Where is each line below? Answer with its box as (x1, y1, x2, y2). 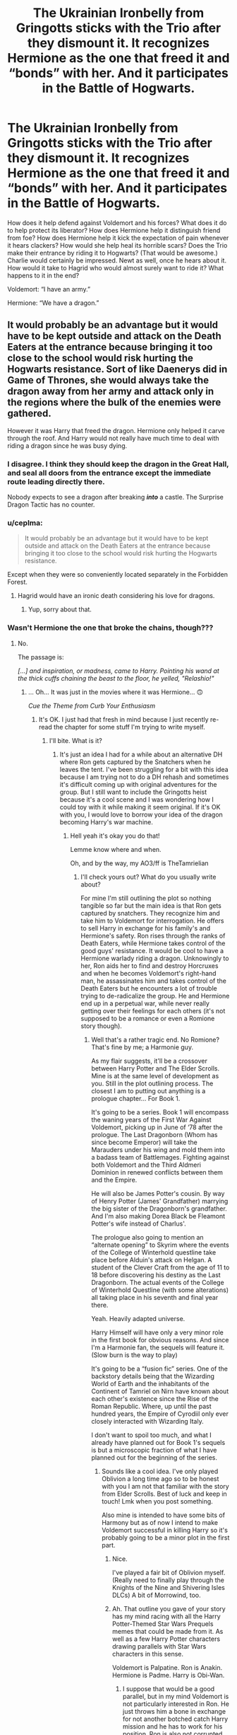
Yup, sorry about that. (28, 605, 92, 613)
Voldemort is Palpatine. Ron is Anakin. (111, 1663, 223, 1671)
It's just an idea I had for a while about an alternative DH (59, 750, 223, 759)
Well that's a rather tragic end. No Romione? (91, 1035, 220, 1044)
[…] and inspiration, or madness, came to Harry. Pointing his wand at (17, 667, 220, 675)
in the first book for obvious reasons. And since (91, 1335, 229, 1344)
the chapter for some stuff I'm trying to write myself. (54, 722, 206, 731)
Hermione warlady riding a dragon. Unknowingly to (80, 954, 229, 962)
